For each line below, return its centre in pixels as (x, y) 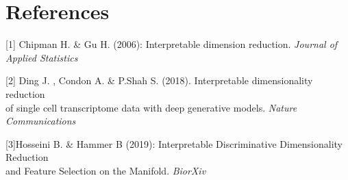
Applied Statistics (42, 57)
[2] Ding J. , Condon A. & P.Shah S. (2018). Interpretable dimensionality (159, 80)
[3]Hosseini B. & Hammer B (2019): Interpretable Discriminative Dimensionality (174, 143)
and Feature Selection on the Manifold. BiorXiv (106, 170)
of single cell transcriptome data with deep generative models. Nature (151, 107)
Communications (41, 121)
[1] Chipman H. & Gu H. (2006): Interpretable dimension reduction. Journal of (172, 44)
